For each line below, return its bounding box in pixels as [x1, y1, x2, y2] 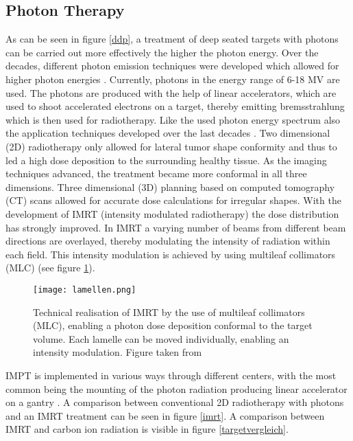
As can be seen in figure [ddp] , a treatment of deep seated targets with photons [5, 32, 339, 46]
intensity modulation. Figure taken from [33, 345, 202, 359]
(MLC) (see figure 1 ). [5, 260, 95, 275]
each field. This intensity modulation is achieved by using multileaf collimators [5, 247, 336, 261]
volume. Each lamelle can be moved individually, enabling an [33, 331, 289, 346]
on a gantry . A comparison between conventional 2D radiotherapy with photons [5, 395, 344, 409]
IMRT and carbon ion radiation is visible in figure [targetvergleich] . [5, 422, 289, 436]
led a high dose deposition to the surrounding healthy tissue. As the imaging [5, 152, 327, 167]
